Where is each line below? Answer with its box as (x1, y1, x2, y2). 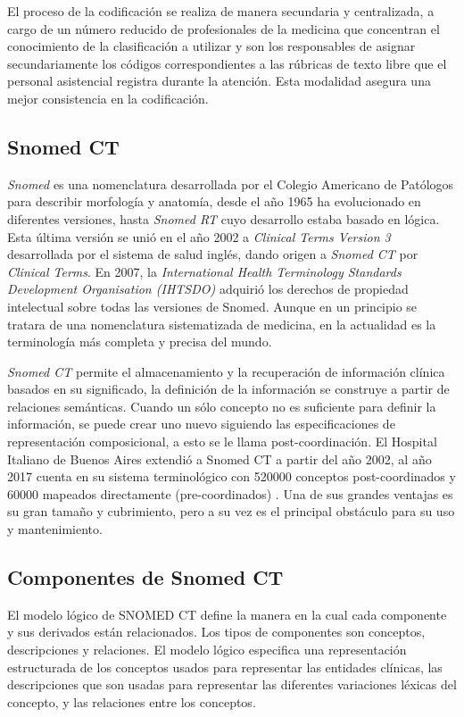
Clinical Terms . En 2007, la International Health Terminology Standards (7, 262, 402, 280)
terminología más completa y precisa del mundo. (7, 332, 272, 351)
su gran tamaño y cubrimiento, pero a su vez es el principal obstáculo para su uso (7, 502, 455, 521)
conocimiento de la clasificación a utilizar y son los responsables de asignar (7, 37, 416, 55)
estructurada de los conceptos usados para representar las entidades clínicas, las (7, 657, 443, 676)
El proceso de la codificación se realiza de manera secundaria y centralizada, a (7, 2, 435, 20)
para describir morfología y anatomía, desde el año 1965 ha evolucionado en (7, 192, 421, 211)
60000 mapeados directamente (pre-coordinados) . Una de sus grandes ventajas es (7, 484, 453, 503)
